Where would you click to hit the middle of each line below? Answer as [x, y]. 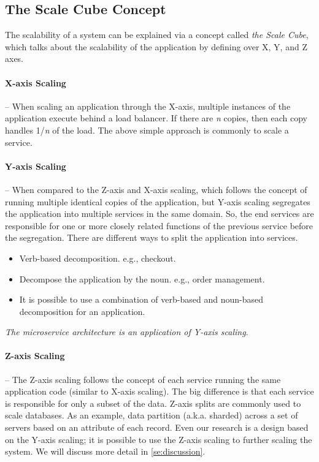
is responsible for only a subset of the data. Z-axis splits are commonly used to [153, 403]
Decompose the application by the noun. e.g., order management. [142, 278]
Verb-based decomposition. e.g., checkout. [98, 258]
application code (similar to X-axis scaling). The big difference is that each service [159, 391]
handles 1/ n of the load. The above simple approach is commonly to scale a [147, 130]
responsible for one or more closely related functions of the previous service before [159, 225]
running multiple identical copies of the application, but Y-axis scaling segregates [158, 201]
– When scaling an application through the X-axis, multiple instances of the [148, 106]
